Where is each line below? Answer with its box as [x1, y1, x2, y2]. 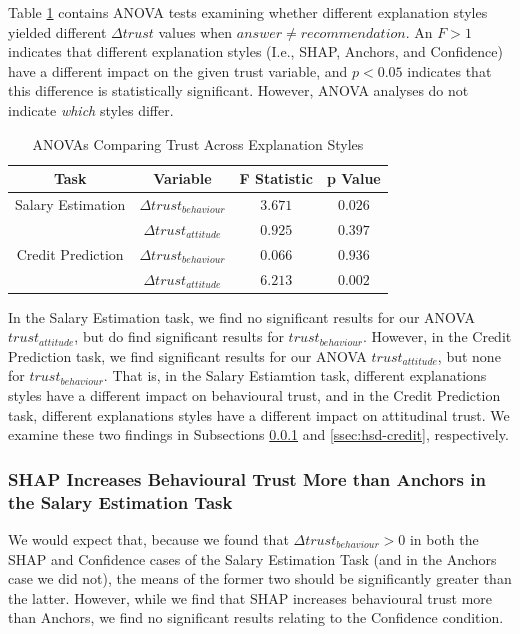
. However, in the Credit [362, 326, 512, 347]
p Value [326, 168, 381, 189]
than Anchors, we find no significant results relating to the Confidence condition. [8, 607, 504, 628]
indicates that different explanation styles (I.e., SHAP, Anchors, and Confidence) [8, 41, 503, 62]
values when [158, 21, 233, 42]
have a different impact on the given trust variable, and [8, 60, 348, 81]
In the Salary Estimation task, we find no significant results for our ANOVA [8, 306, 476, 327]
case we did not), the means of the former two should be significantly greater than [8, 568, 512, 589]
